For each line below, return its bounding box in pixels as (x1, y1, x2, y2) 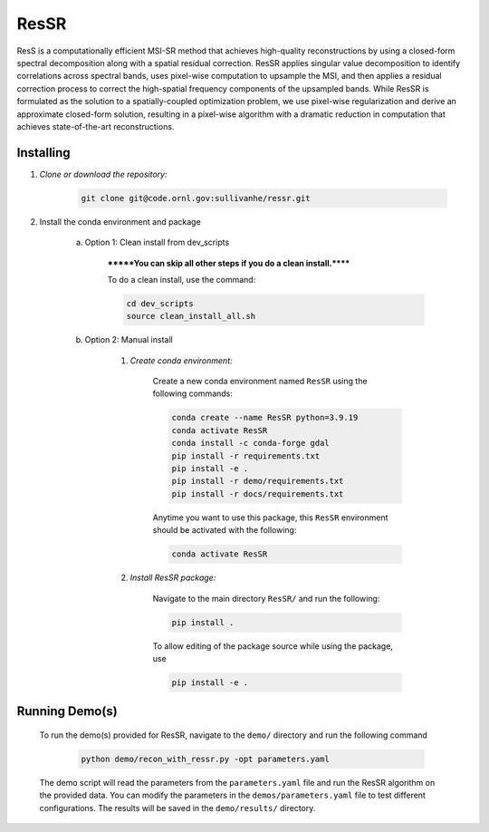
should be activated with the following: (152, 525, 297, 536)
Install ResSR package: (129, 572, 216, 584)
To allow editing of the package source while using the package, (152, 640, 394, 652)
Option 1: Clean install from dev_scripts (84, 237, 230, 248)
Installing (16, 145, 72, 160)
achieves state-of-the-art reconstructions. (16, 121, 175, 131)
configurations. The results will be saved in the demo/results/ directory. (39, 802, 316, 813)
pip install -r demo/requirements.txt (171, 476, 344, 487)
